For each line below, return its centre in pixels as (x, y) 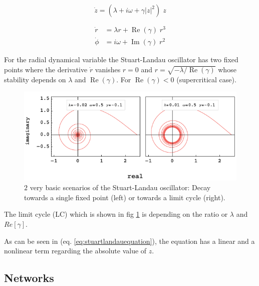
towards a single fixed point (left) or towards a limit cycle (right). (125, 197)
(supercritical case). (206, 79)
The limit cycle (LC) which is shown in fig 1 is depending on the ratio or (116, 214)
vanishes (108, 69)
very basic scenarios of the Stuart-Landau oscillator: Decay (120, 187)
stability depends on (35, 79)
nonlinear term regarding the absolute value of (75, 251)
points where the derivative (46, 69)
